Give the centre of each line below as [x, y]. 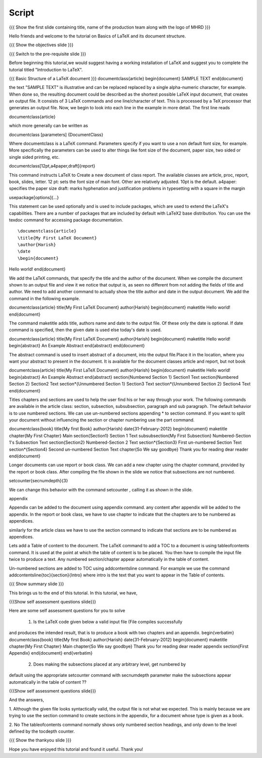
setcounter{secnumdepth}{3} [38, 481]
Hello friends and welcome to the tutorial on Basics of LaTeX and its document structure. [98, 36]
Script [21, 13]
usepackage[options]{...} [34, 197]
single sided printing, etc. [34, 157]
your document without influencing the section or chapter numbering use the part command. [102, 420]
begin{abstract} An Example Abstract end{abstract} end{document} [77, 346]
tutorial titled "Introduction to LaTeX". [46, 69]
